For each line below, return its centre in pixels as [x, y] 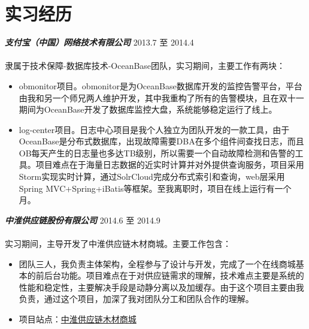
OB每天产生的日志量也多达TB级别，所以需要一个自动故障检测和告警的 [157, 153]
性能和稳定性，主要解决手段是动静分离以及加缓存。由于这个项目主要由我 [161, 287]
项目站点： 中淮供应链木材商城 [78, 319]
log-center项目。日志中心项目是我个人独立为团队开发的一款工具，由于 [154, 129]
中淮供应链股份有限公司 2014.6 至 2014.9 [83, 220]
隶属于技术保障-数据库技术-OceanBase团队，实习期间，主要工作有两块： [145, 66]
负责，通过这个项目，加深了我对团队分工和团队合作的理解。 [136, 299]
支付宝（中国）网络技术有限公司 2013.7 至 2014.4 [99, 42]
